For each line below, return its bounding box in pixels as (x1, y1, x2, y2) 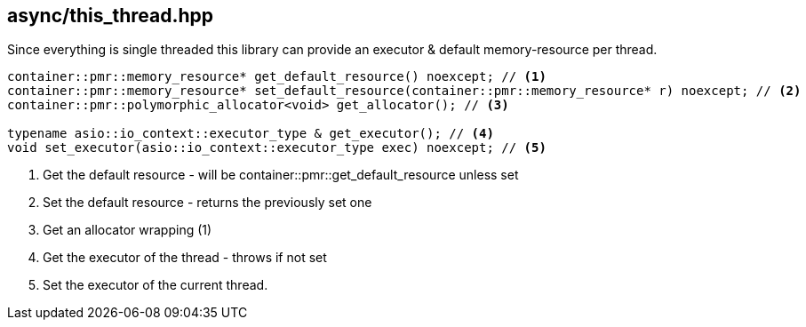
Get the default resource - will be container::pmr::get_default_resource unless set (43, 167, 519, 183)
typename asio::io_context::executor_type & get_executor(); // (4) (7, 126, 494, 141)
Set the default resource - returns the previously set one (43, 195, 372, 211)
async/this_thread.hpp (7, 4, 214, 27)
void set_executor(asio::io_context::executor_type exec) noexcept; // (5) (7, 140, 547, 156)
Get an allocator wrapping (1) (43, 222, 212, 238)
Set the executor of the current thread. (43, 277, 268, 293)
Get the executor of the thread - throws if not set (43, 250, 327, 266)
